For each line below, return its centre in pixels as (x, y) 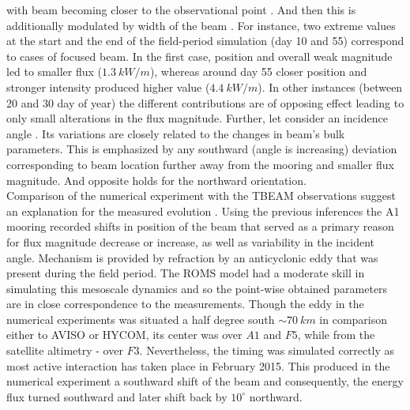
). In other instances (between (330, 87)
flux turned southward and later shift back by (117, 396)
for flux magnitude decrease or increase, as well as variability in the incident (190, 241)
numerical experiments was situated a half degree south (141, 319)
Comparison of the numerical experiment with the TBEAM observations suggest (201, 196)
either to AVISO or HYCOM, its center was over (124, 335)
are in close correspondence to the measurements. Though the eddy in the (185, 304)
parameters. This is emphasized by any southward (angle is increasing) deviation (202, 149)
